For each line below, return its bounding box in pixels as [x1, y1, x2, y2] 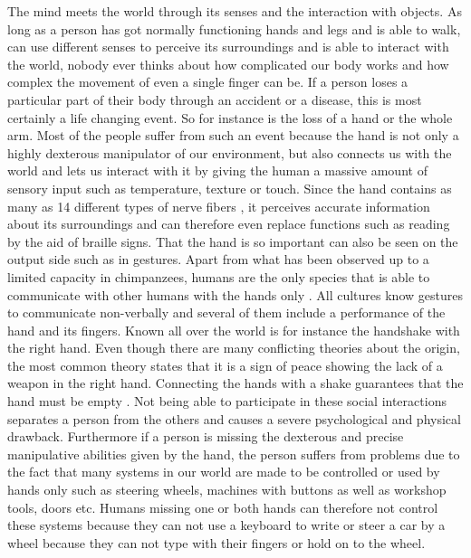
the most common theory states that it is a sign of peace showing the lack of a [7, 355, 443, 374]
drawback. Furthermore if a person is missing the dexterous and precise [7, 427, 404, 446]
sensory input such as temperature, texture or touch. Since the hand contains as [7, 178, 452, 197]
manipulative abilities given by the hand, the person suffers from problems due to [7, 444, 460, 463]
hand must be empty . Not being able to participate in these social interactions [7, 392, 447, 411]
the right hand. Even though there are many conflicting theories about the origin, [7, 338, 460, 357]
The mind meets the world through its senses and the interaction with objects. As [7, 2, 462, 20]
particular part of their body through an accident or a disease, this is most [7, 90, 422, 109]
